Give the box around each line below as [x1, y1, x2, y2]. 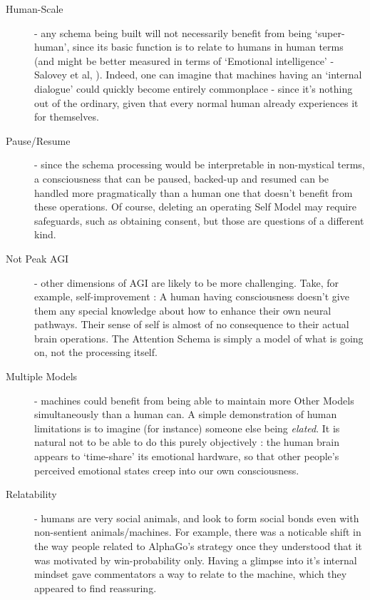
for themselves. [34, 109, 99, 124]
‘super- [314, 25, 345, 40]
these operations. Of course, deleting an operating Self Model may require [34, 199, 356, 214]
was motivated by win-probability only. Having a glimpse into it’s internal [34, 552, 357, 567]
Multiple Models [6, 369, 78, 384]
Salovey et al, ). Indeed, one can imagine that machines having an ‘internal [34, 67, 362, 82]
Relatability [6, 487, 57, 502]
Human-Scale [6, 1, 63, 16]
